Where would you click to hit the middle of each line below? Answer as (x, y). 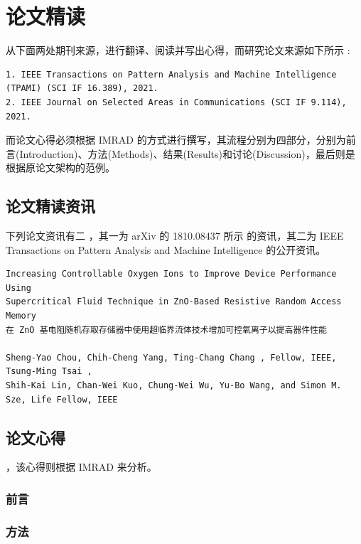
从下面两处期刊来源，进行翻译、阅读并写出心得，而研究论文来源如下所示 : (178, 50)
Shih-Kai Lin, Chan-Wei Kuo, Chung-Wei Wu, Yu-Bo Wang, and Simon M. (174, 386)
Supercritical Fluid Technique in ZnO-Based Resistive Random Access (174, 302)
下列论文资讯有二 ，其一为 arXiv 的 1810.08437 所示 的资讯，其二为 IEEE (175, 236)
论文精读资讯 (50, 206)
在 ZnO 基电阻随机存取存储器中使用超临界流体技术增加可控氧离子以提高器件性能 (166, 330)
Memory (21, 316)
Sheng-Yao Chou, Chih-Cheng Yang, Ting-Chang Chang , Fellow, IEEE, (171, 357)
